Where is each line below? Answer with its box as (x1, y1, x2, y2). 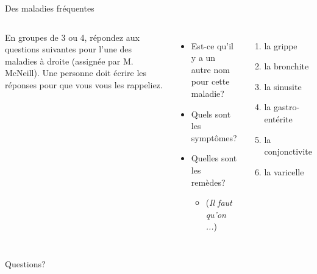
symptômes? (191, 131, 237, 144)
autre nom (191, 63, 230, 76)
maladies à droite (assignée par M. (5, 54, 134, 67)
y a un (191, 51, 216, 64)
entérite (264, 112, 293, 125)
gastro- (273, 100, 300, 113)
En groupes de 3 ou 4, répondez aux (5, 30, 140, 43)
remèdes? (191, 175, 226, 188)
